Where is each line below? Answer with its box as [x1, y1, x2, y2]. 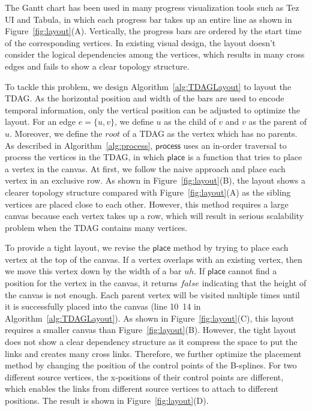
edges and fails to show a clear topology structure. [5, 59, 190, 72]
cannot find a [228, 265, 277, 277]
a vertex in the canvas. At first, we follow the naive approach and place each [5, 162, 286, 175]
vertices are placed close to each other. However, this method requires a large [5, 197, 289, 210]
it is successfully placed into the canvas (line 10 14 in [5, 300, 201, 313]
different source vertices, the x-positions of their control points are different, [5, 370, 284, 383]
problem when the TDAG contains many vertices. [5, 221, 188, 233]
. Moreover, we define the [10, 127, 103, 139]
